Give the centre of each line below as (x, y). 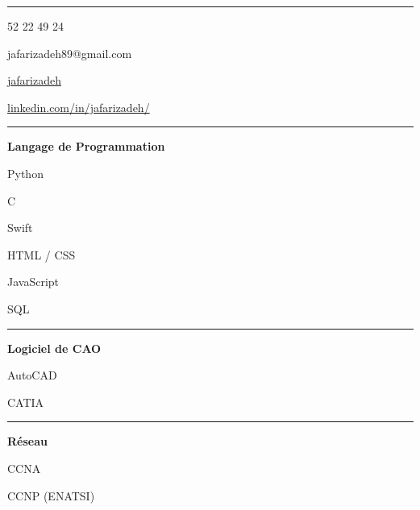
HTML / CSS (42, 254)
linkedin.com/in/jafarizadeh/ (79, 107)
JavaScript (33, 282)
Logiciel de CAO (54, 348)
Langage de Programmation (86, 146)
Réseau (27, 441)
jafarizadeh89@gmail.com (70, 53)
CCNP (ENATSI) (51, 495)
